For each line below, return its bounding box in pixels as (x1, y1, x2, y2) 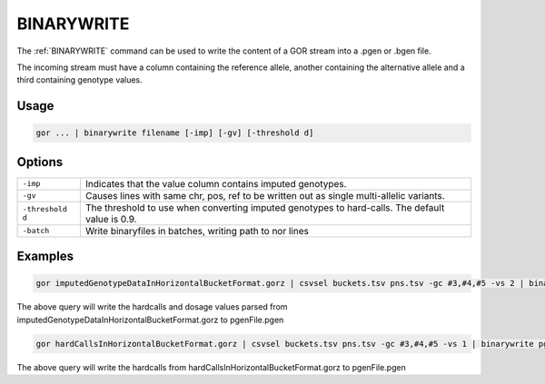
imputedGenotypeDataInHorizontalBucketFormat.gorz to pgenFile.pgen (16, 314, 284, 325)
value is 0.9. (84, 212, 137, 225)
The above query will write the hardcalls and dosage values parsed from (16, 301, 288, 312)
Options (16, 154, 64, 170)
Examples (16, 249, 74, 264)
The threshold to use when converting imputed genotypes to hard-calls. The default (84, 201, 445, 213)
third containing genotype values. (16, 74, 143, 85)
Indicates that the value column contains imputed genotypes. (84, 177, 347, 190)
